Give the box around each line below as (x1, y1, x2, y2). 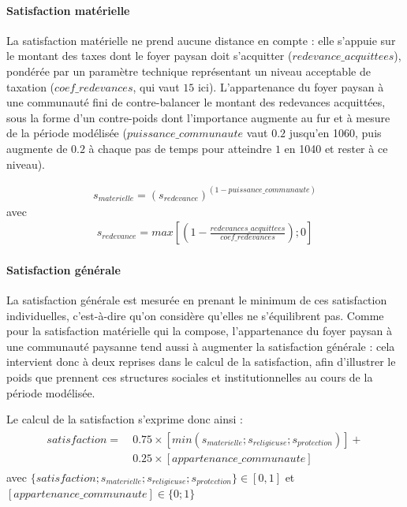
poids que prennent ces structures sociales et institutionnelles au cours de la (6, 369, 373, 385)
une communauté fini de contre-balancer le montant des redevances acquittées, (6, 94, 386, 110)
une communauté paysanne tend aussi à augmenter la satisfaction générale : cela (6, 337, 395, 354)
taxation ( (6, 78, 55, 95)
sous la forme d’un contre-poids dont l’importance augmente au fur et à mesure (6, 109, 390, 125)
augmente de (6, 140, 68, 156)
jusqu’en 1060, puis (289, 125, 382, 141)
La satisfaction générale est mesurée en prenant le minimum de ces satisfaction (6, 292, 387, 308)
